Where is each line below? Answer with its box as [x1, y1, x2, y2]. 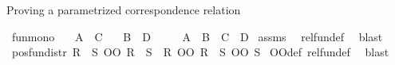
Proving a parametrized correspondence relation [6, 2, 241, 17]
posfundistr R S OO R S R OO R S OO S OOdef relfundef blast [11, 44, 389, 60]
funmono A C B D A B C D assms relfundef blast [11, 28, 383, 44]
